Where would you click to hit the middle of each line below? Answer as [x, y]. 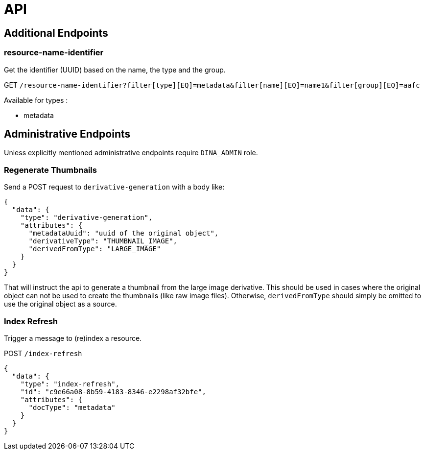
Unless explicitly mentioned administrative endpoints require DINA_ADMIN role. [131, 153]
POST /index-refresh [43, 353]
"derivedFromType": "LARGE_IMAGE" [95, 249]
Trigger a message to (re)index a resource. [73, 338]
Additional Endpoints [56, 33]
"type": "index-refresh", [70, 384]
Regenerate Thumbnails [50, 170]
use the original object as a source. [60, 304]
